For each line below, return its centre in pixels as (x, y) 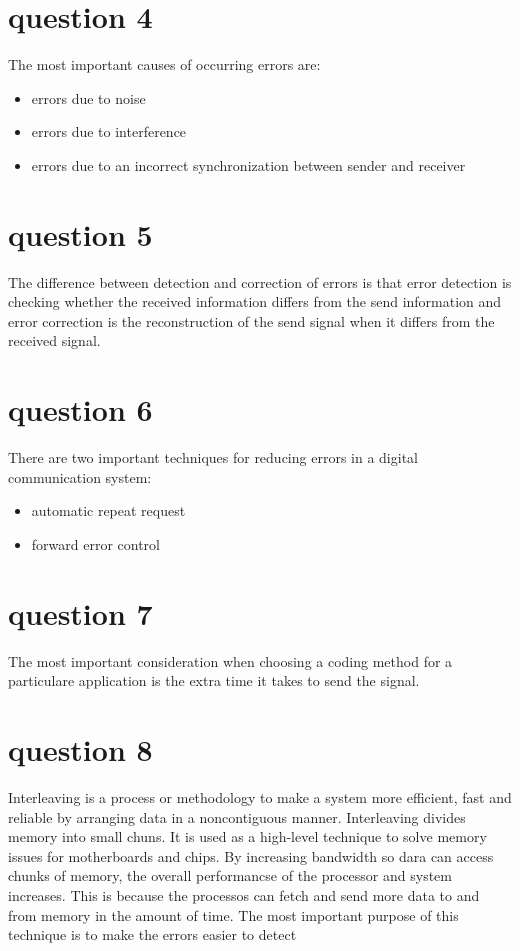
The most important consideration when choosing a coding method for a (230, 660)
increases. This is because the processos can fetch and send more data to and (244, 894)
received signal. (54, 340)
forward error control (95, 543)
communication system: (80, 476)
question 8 (80, 749)
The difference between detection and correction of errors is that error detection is (260, 281)
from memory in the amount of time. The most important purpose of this (233, 914)
